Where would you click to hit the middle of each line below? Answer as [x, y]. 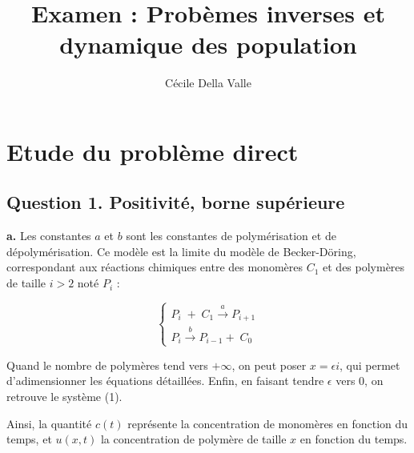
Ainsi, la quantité [49, 423]
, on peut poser [269, 365]
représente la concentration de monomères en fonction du [268, 423]
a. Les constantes [49, 236]
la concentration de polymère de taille [193, 439]
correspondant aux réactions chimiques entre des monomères [155, 267]
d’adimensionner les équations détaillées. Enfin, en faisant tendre [165, 381]
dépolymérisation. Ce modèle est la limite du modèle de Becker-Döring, [181, 251]
